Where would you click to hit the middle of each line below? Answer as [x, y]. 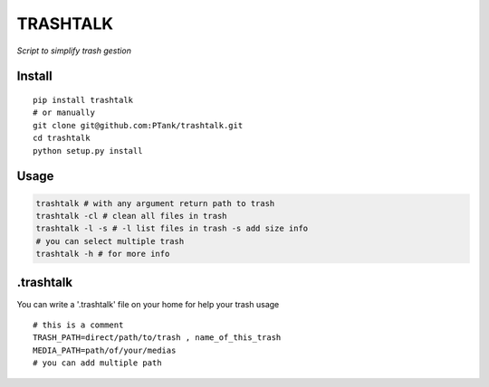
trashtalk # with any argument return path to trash [155, 203]
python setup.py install [88, 151]
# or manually [64, 113]
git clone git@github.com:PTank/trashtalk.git [138, 125]
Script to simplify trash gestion [74, 51]
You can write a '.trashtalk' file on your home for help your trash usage [148, 304]
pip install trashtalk [83, 100]
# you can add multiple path [97, 363]
